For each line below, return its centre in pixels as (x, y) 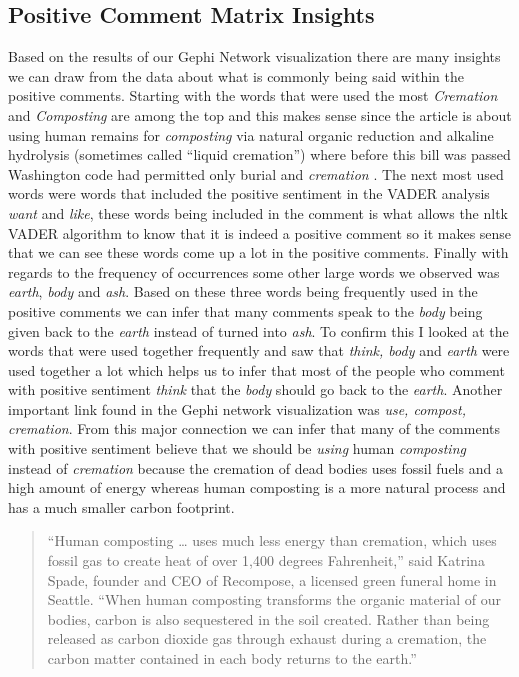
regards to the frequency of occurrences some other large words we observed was (254, 271)
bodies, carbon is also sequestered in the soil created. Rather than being (268, 618)
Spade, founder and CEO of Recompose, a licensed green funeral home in (272, 579)
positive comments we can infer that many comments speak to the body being (245, 310)
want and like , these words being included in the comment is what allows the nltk (258, 212)
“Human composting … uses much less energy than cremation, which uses (272, 540)
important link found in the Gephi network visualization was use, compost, (237, 408)
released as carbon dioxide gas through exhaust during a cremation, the (267, 638)
